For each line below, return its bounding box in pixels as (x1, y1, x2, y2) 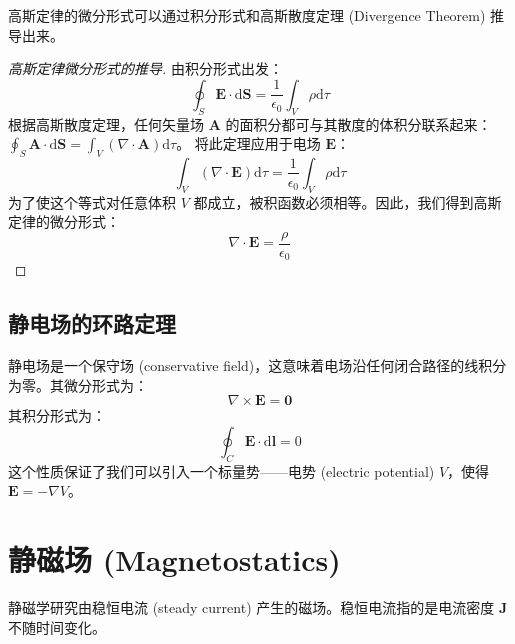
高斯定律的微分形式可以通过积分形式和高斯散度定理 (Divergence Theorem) (8, 5, 486, 25)
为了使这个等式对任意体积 (8, 191, 176, 212)
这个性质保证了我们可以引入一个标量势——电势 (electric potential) (8, 460, 435, 481)
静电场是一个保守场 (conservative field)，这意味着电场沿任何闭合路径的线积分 (8, 355, 507, 376)
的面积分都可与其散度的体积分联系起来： (225, 113, 492, 134)
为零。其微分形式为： (8, 374, 148, 395)
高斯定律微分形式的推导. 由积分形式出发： (8, 58, 283, 79)
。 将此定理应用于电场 (176, 133, 321, 154)
